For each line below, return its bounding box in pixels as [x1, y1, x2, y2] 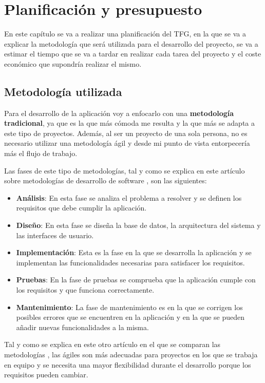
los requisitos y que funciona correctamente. [16, 284, 155, 295]
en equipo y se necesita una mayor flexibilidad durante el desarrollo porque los [4, 359, 251, 370]
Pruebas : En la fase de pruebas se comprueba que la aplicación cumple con [16, 274, 256, 285]
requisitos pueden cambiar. [4, 369, 88, 380]
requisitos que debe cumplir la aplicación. [16, 202, 147, 213]
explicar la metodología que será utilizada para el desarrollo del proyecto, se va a [4, 38, 258, 49]
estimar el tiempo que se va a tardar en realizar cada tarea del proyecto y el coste [4, 48, 261, 59]
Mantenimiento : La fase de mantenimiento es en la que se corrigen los [16, 301, 243, 312]
